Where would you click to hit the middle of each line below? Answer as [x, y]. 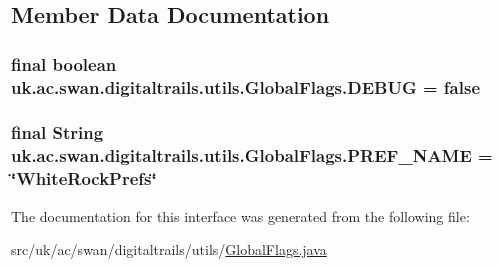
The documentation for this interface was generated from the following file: [240, 215]
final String [57, 132]
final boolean [64, 63]
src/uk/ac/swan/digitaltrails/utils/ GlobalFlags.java [169, 249]
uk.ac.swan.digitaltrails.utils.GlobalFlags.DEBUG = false [246, 86]
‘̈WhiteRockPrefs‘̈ [84, 178]
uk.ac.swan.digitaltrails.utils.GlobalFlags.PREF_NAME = [252, 155]
